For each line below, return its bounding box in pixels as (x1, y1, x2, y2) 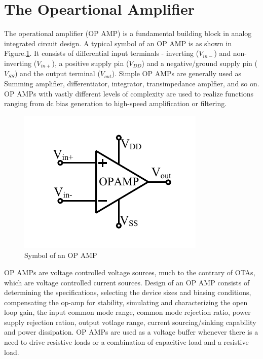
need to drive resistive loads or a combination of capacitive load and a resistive (4, 337, 249, 347)
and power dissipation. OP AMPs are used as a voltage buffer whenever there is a (4, 327, 258, 337)
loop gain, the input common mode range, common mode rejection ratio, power (4, 307, 251, 317)
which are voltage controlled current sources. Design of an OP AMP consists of (4, 277, 250, 287)
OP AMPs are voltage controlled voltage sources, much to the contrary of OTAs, (4, 267, 255, 277)
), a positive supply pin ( (52, 57, 129, 68)
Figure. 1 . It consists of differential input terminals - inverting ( (4, 48, 199, 58)
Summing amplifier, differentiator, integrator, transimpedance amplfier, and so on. (4, 78, 259, 88)
